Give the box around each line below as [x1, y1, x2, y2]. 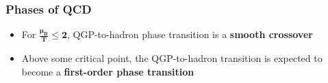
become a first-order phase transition [21, 64, 194, 78]
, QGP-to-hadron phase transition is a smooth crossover [66, 27, 313, 41]
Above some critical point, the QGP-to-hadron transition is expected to [21, 51, 323, 65]
